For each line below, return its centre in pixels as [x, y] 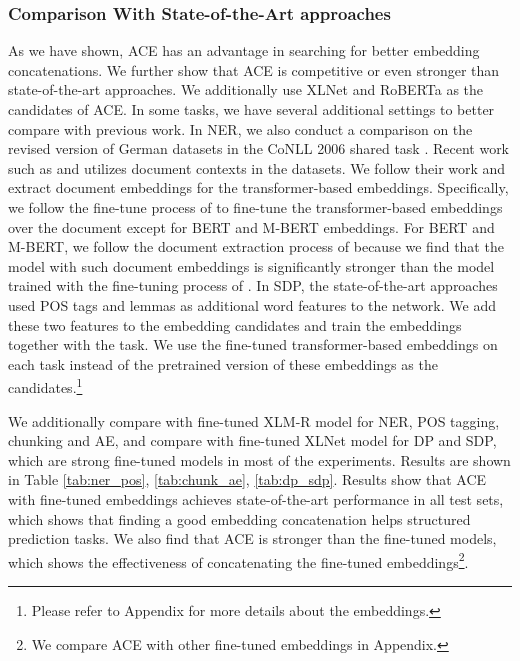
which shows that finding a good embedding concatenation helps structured [239, 518]
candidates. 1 [45, 385]
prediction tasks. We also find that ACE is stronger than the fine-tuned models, [252, 538]
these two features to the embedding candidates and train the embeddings [235, 324]
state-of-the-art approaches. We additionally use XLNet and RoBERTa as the [246, 89]
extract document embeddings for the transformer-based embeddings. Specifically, [258, 187]
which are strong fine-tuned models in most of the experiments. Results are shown [259, 459]
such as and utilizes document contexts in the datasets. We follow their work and [257, 167]
